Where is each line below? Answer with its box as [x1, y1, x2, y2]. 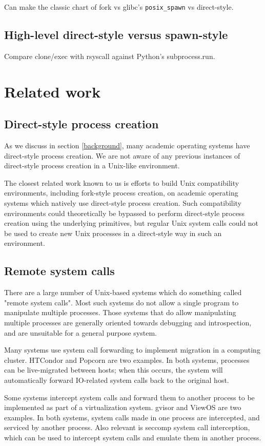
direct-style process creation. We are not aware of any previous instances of [4, 150, 240, 161]
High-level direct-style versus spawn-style [4, 27, 228, 43]
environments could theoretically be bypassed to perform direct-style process [4, 207, 244, 218]
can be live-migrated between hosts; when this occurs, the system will [4, 364, 223, 375]
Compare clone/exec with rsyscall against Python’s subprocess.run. [4, 50, 215, 61]
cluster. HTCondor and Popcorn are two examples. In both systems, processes [4, 354, 250, 365]
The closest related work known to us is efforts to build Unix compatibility [4, 177, 239, 188]
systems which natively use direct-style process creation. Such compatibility [4, 198, 242, 208]
